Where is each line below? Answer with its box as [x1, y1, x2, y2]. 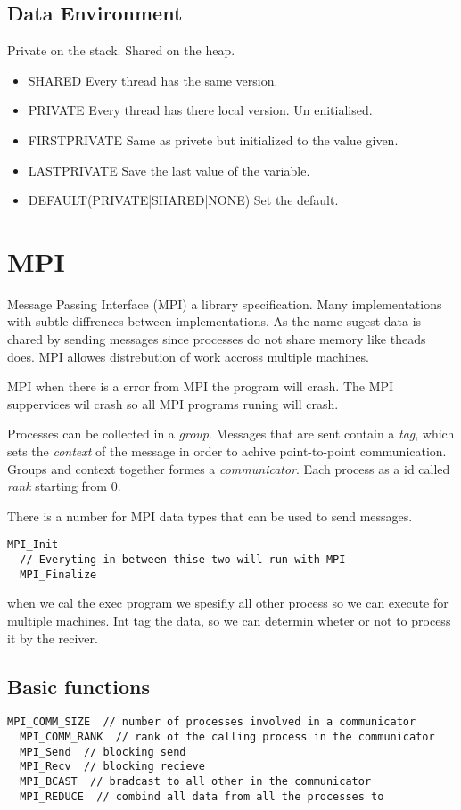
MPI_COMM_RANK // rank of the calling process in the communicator [20, 731, 435, 744]
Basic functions [7, 672, 150, 700]
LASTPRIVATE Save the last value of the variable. [28, 160, 310, 179]
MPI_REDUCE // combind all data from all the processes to [20, 790, 384, 803]
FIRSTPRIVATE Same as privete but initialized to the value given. [28, 130, 399, 149]
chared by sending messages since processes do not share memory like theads [7, 330, 426, 348]
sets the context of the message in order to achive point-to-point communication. [7, 442, 447, 461]
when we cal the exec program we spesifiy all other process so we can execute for [7, 593, 449, 612]
